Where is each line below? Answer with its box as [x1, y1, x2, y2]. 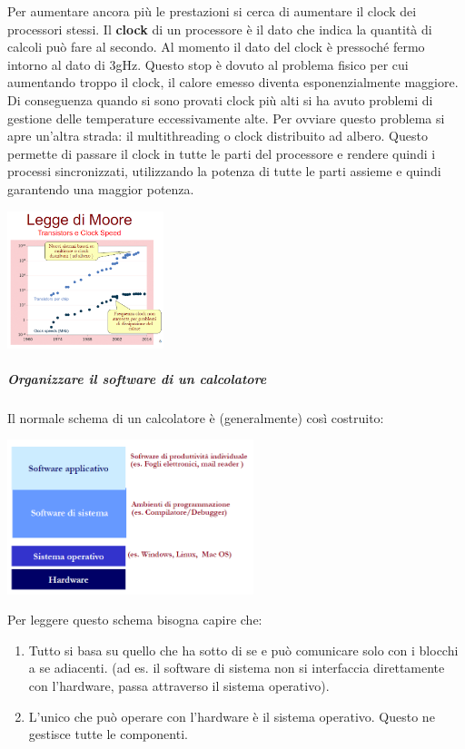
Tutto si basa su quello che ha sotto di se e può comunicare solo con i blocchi [28, 640, 459, 659]
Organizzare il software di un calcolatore [7, 369, 267, 388]
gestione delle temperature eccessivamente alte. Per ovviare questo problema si [7, 108, 445, 127]
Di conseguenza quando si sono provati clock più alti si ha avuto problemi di [7, 90, 433, 109]
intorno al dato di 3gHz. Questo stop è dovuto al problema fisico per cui [7, 54, 409, 74]
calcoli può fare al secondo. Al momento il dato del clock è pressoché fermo [7, 37, 425, 56]
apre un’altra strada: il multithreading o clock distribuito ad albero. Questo [7, 126, 428, 145]
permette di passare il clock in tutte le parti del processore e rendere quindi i [7, 143, 436, 163]
